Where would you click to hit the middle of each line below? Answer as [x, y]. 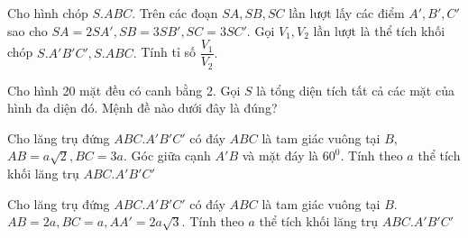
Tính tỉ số [169, 52]
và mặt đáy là [280, 156]
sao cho [28, 30]
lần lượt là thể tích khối [379, 30]
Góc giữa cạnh [171, 156]
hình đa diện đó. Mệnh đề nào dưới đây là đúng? [142, 108]
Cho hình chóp [48, 13]
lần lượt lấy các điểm [347, 13]
